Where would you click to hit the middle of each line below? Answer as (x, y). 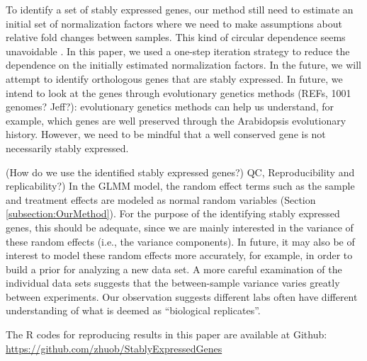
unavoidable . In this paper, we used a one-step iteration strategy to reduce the (178, 51)
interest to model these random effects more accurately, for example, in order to (179, 255)
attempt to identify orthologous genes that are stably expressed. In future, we (174, 78)
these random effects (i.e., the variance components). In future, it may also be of (180, 241)
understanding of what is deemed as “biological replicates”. (133, 310)
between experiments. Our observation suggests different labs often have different (182, 296)
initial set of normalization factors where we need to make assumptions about (174, 23)
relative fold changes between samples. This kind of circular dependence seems (176, 37)
